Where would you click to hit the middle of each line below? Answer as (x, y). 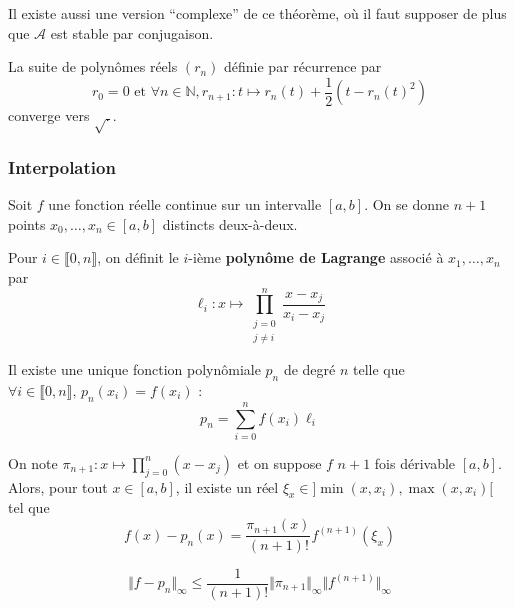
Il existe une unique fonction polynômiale (134, 369)
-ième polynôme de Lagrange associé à (316, 257)
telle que (379, 369)
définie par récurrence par (303, 66)
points (27, 223)
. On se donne (406, 204)
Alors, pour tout (58, 486)
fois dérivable (415, 462)
